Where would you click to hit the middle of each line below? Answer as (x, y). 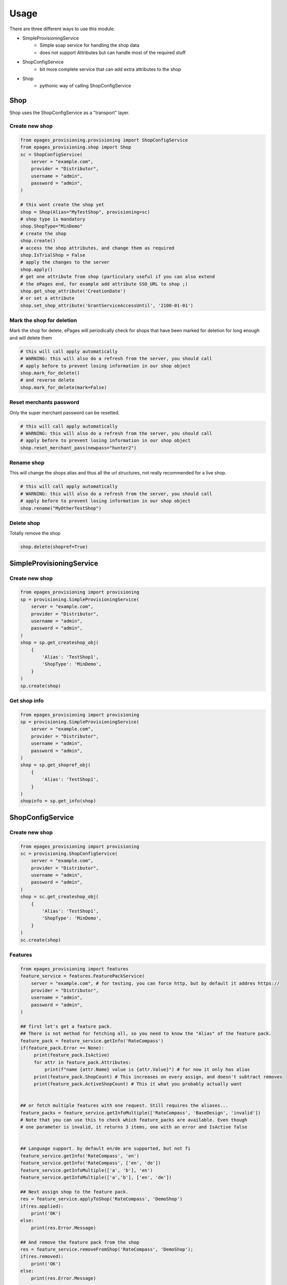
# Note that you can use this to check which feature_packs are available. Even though (134, 1120)
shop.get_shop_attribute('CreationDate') (73, 291)
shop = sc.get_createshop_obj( (60, 897)
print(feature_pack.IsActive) (71, 1055)
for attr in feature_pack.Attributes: (83, 1062)
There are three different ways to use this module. (62, 29)
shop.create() (38, 241)
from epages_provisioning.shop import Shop (76, 147)
